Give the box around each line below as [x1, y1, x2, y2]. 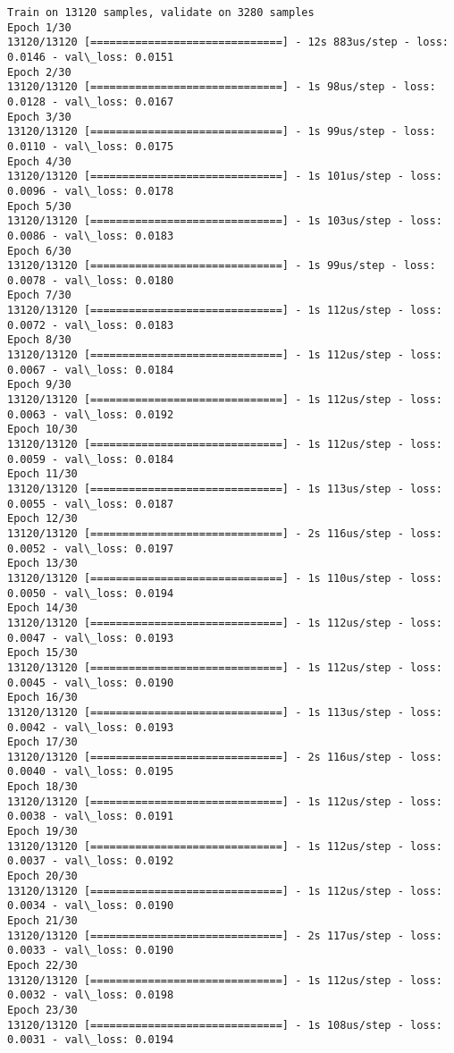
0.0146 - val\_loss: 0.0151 [7, 50, 174, 63]
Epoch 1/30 [7, 21, 71, 34]
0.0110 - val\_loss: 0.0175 [7, 139, 174, 153]
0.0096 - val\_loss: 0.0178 [7, 184, 174, 198]
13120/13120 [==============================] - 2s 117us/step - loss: [7, 929, 442, 942]
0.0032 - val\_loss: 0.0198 [7, 989, 174, 1002]
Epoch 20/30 [7, 870, 78, 883]
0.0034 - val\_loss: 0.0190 [7, 899, 174, 913]
